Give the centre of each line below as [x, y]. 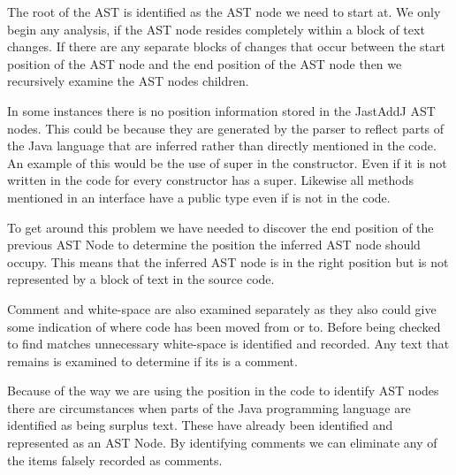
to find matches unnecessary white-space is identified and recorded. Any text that [228, 344]
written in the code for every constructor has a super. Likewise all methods [211, 180]
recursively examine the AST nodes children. [128, 81]
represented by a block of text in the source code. [141, 279]
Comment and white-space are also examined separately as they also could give [222, 308]
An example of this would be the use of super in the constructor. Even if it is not [227, 162]
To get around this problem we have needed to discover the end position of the [220, 227]
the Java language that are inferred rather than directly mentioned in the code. [222, 146]
